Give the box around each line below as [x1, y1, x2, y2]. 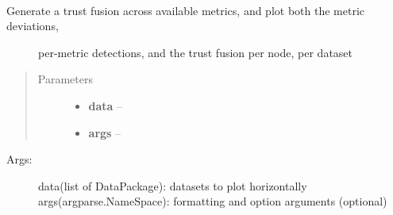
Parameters [37, 71, 93, 87]
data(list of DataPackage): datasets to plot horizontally [38, 177, 307, 194]
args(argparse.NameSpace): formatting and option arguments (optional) [38, 193, 387, 209]
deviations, [6, 17, 59, 34]
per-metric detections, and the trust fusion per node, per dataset [38, 44, 353, 60]
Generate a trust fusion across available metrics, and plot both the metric [6, 2, 364, 18]
